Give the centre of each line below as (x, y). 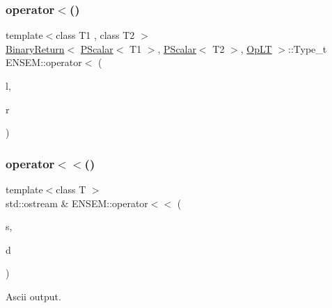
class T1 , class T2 (95, 35)
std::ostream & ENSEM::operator (77, 203)
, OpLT (256, 48)
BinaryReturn (35, 48)
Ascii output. (33, 296)
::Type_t (308, 48)
